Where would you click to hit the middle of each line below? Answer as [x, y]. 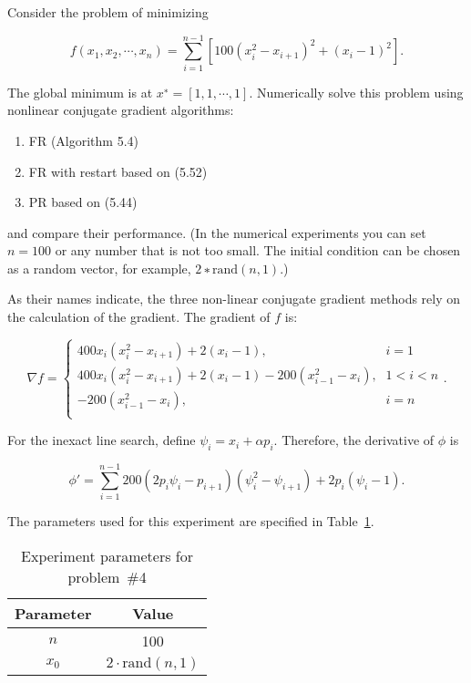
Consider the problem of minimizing [108, 12]
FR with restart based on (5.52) [118, 171]
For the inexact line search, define [102, 440]
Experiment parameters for [107, 555]
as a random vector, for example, [99, 268]
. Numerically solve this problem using [356, 92]
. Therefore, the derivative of [354, 440]
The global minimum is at [80, 92]
